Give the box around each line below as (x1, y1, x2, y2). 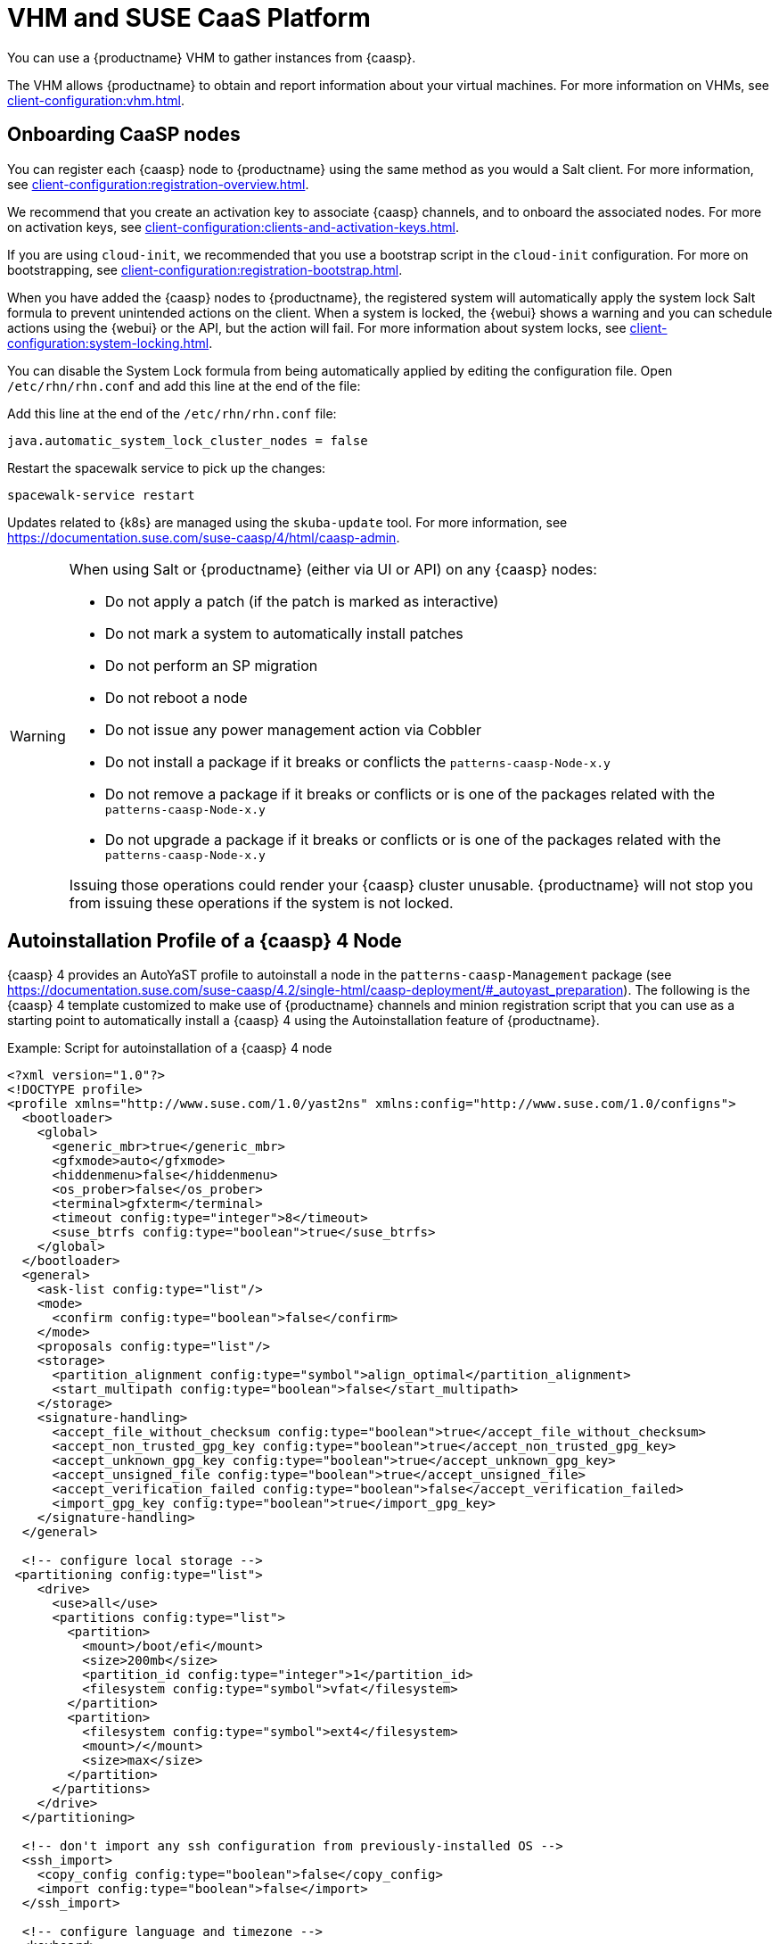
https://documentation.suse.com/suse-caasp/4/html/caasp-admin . (7, 529, 400, 545)
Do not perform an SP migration (104, 656, 318, 674)
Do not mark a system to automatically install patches (104, 624, 463, 642)
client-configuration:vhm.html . (7, 92, 184, 108)
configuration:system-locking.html (7, 335, 209, 351)
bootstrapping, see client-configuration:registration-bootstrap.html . (7, 261, 403, 277)
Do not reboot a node (104, 688, 248, 707)
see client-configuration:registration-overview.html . (7, 176, 309, 192)
